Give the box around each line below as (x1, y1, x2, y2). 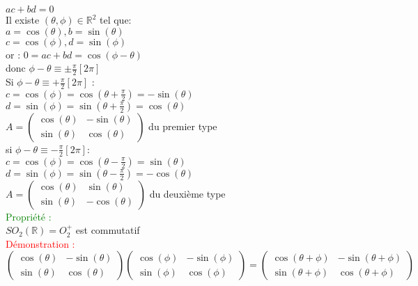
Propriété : (6, 209, 52, 223)
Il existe (6, 13, 40, 26)
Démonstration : (6, 236, 75, 251)
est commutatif (75, 223, 140, 237)
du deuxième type (149, 186, 226, 200)
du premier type (148, 118, 217, 133)
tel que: (99, 13, 132, 26)
